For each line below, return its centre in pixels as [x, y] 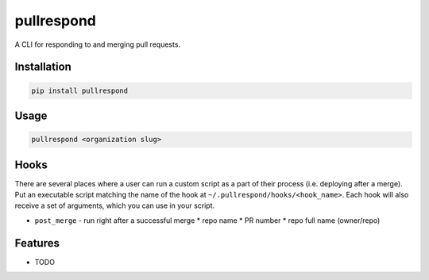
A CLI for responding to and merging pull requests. [98, 44]
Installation [43, 67]
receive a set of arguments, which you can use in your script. [115, 205]
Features [37, 243]
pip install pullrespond [80, 90]
